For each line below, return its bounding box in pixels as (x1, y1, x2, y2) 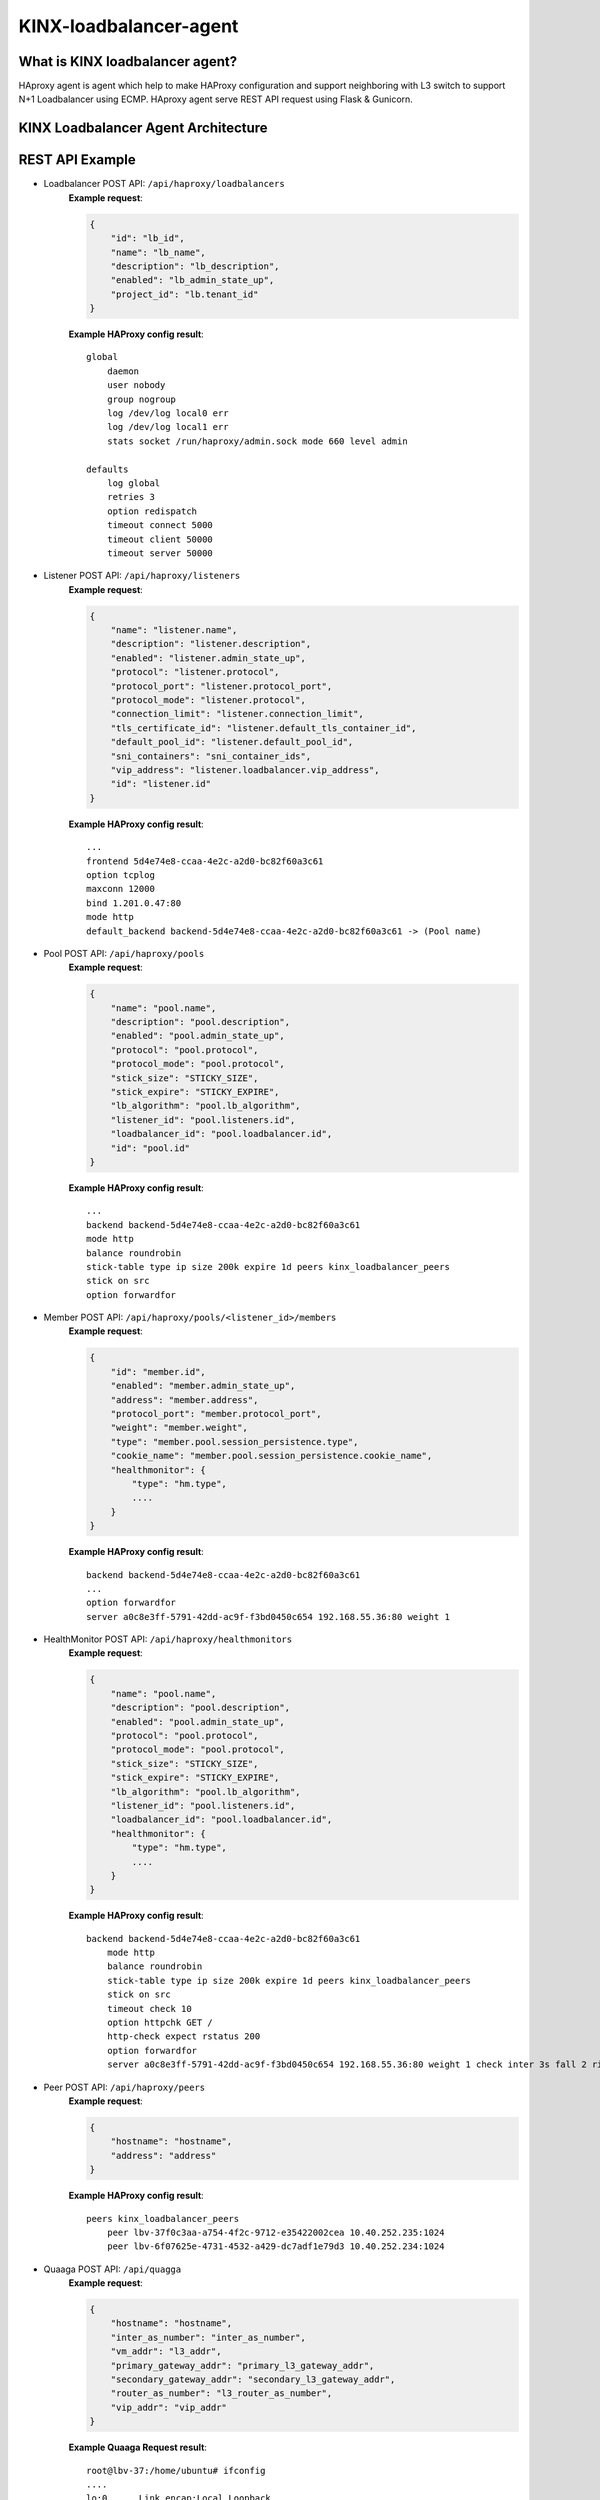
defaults (86, 463, 129, 475)
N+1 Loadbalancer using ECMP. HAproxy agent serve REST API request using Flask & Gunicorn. (18, 93, 414, 105)
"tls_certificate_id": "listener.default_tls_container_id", (110, 722, 417, 734)
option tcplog (86, 869, 155, 880)
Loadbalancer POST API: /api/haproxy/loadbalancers (43, 178, 285, 190)
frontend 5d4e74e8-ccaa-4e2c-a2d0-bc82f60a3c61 (86, 855, 324, 867)
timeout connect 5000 (106, 520, 214, 531)
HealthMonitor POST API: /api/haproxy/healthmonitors (43, 1633, 293, 1645)
